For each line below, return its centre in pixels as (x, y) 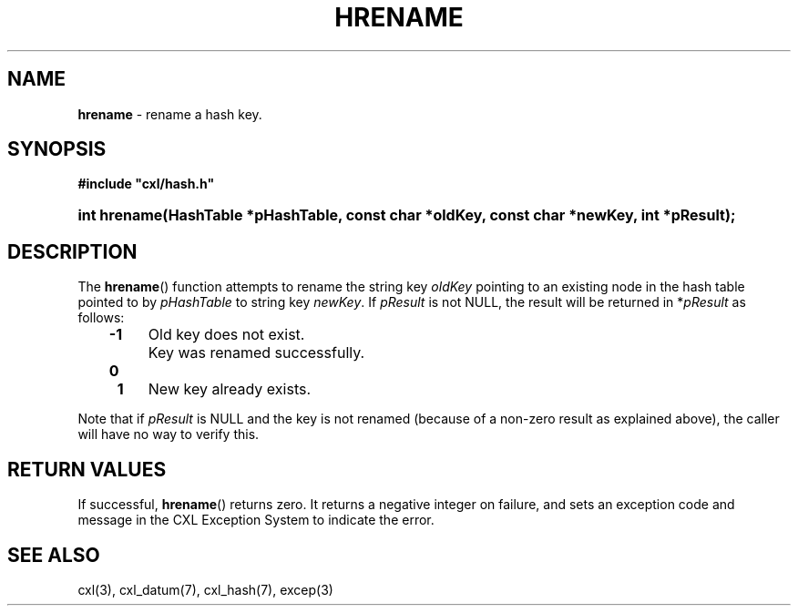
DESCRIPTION (72, 251)
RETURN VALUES (87, 469)
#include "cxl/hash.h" (146, 184)
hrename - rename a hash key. (170, 114)
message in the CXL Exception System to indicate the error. (256, 520)
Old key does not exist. (226, 335)
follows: (101, 318)
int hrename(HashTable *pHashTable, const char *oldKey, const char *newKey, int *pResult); (407, 215)
